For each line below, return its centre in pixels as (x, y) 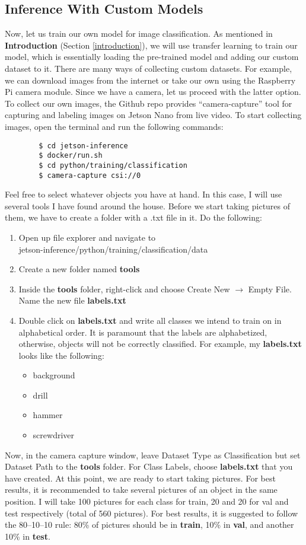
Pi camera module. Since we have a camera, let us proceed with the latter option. (153, 92)
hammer (48, 415)
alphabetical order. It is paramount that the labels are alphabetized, (143, 332)
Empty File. (270, 289)
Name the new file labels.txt (72, 300)
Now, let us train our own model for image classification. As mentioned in (139, 34)
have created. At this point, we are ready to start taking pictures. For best (140, 478)
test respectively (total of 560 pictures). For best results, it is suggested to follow (152, 513)
